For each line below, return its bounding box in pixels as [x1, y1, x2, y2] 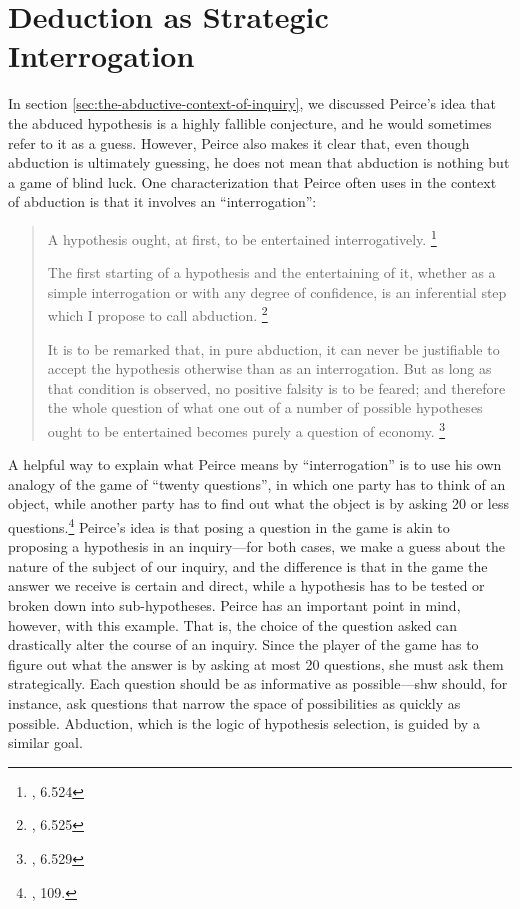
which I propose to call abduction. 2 [47, 302, 268, 325]
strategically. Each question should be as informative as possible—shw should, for [8, 673, 508, 694]
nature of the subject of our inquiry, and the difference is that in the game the [8, 555, 488, 576]
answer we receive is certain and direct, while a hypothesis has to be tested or [8, 575, 485, 596]
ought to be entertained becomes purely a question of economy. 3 [47, 417, 446, 441]
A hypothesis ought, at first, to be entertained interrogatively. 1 [47, 225, 437, 249]
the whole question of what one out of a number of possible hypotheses [47, 397, 483, 418]
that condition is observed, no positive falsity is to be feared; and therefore [47, 377, 506, 398]
